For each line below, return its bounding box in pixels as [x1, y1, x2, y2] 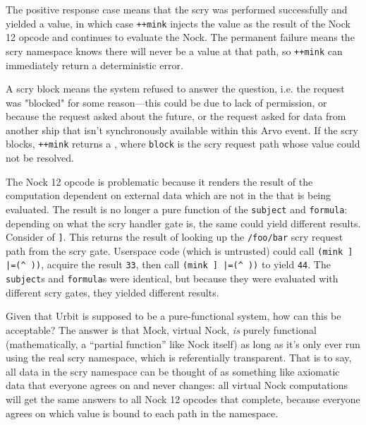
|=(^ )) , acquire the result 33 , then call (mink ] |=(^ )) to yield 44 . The [6, 257, 331, 272]
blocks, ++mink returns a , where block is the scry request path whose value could [6, 136, 360, 151]
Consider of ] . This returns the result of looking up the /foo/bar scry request [6, 229, 343, 244]
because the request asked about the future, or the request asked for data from [6, 109, 346, 124]
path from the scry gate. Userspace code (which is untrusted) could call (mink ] [6, 243, 353, 258]
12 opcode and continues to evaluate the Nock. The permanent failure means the [6, 30, 355, 44]
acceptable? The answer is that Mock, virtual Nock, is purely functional [6, 322, 317, 337]
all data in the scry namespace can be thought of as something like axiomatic [6, 364, 340, 378]
